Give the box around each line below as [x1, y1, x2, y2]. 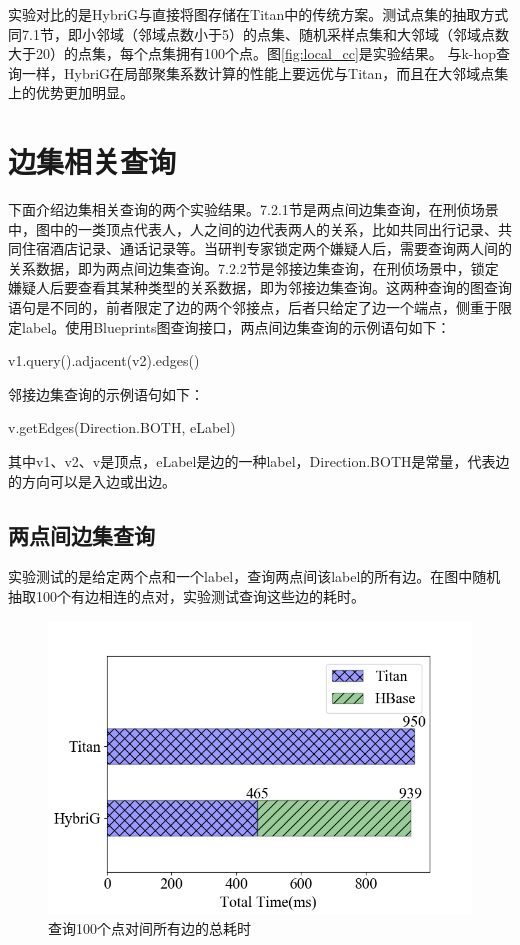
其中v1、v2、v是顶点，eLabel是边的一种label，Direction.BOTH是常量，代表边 [8, 451, 510, 472]
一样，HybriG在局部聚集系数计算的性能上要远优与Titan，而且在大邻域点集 [21, 62, 509, 83]
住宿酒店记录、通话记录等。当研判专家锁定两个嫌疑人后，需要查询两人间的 [21, 238, 512, 259]
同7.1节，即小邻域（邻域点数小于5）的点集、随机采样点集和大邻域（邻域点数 [8, 23, 509, 44]
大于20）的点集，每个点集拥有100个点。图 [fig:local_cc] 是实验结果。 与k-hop [8, 43, 497, 64]
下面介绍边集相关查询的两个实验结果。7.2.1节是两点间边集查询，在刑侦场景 [8, 199, 499, 220]
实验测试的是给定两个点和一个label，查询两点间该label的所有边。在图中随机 [8, 566, 501, 587]
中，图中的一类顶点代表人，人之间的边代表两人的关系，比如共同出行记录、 [8, 218, 498, 239]
